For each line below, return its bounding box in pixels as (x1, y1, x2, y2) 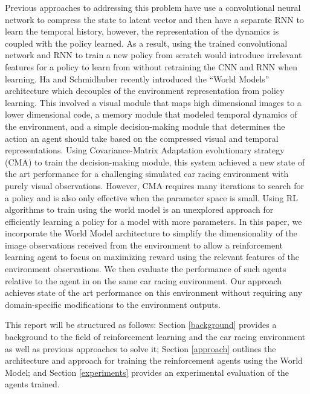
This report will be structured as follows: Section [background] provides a (5, 318, 277, 331)
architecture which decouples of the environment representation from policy (5, 84, 285, 97)
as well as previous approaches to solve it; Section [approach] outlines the (5, 342, 276, 355)
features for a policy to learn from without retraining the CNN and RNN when (5, 60, 297, 73)
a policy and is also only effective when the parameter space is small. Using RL (5, 191, 299, 204)
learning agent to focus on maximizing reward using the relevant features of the (5, 250, 299, 263)
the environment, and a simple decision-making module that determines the (5, 119, 285, 132)
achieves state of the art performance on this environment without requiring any (5, 286, 303, 299)
